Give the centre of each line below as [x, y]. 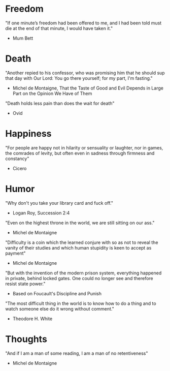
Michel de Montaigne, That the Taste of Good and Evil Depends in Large [88, 88]
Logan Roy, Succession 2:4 [41, 213]
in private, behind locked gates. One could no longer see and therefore [79, 278]
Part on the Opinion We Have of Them [52, 93]
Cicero [20, 168]
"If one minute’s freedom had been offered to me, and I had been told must [83, 23]
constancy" [17, 159]
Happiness [28, 134]
